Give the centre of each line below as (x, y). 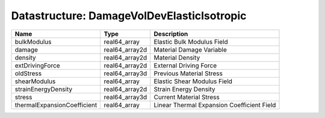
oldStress (28, 73)
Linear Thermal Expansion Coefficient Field (215, 105)
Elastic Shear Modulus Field (193, 81)
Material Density (177, 57)
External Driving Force (185, 65)
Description (171, 34)
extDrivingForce (37, 65)
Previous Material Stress (188, 73)
